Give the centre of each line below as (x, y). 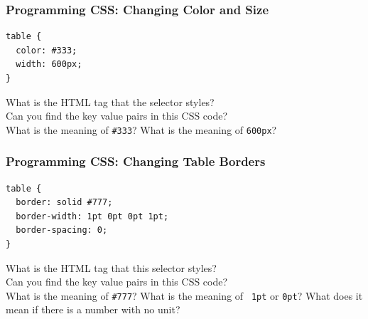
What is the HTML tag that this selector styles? (111, 267)
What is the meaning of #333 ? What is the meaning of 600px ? (141, 129)
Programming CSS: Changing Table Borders (136, 161)
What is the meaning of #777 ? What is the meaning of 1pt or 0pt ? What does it (184, 295)
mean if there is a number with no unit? (93, 309)
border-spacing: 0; (62, 230)
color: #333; (47, 50)
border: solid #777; (64, 203)
